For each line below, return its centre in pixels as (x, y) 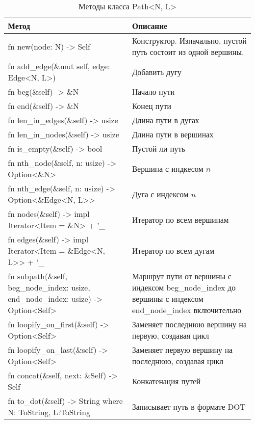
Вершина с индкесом (168, 168)
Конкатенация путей (166, 381)
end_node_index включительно (187, 310)
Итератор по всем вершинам (180, 219)
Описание (150, 26)
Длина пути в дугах (166, 120)
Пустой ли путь (159, 148)
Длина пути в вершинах (173, 134)
